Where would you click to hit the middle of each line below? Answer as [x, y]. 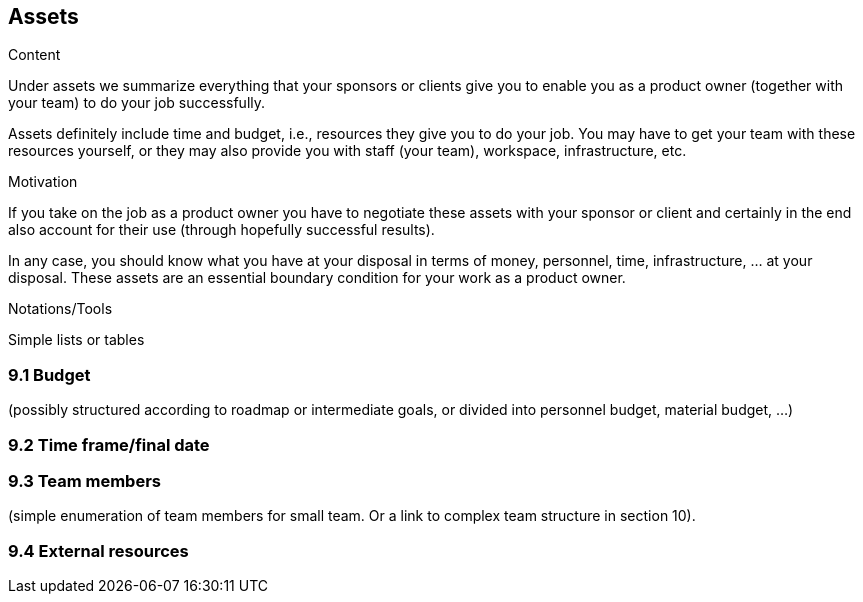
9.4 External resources [98, 550]
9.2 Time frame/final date [109, 444]
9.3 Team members [85, 480]
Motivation [43, 182]
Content [34, 55]
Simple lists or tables [76, 340]
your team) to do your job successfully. [137, 103]
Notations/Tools [60, 309]
